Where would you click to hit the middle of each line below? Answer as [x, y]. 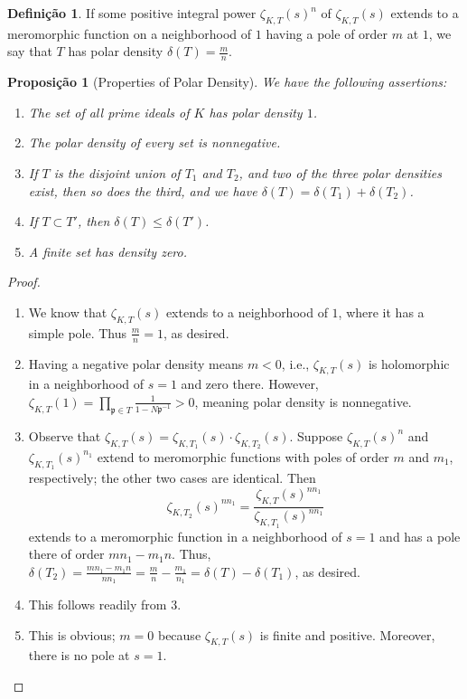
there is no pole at [79, 655]
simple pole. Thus [78, 332]
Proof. [24, 282]
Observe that [65, 435]
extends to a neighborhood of [247, 312]
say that [30, 51]
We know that [68, 312]
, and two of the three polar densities [340, 173]
